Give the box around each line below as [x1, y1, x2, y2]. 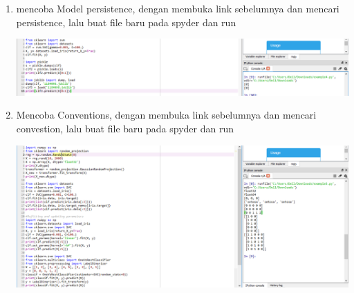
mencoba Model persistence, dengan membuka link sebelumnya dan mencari [16, 1, 339, 15]
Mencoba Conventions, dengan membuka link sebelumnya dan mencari [16, 108, 317, 122]
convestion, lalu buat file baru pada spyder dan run [16, 121, 234, 135]
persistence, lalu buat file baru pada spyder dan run [16, 14, 236, 29]
